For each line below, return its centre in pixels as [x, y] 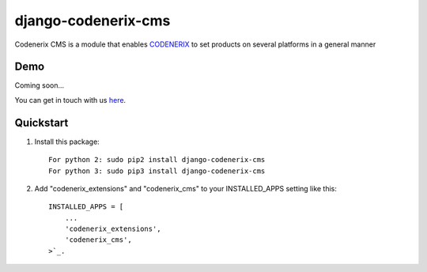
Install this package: [67, 142]
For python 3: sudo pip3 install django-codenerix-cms [157, 171]
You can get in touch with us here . [70, 100]
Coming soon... [40, 85]
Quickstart [42, 123]
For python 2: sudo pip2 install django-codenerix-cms [157, 160]
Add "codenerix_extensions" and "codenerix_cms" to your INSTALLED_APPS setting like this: [186, 188]
